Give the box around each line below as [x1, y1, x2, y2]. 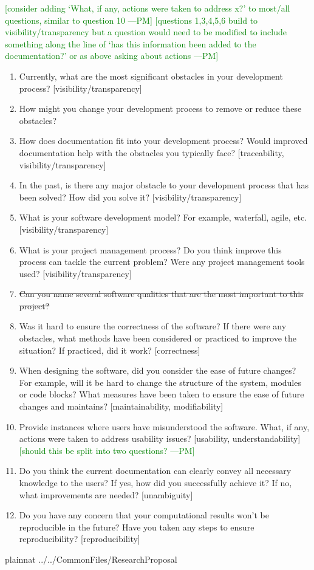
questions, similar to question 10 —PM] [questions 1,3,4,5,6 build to [5, 13, 258, 26]
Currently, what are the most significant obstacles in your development [19, 69, 283, 82]
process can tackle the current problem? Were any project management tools [19, 255, 305, 268]
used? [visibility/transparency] [19, 267, 132, 280]
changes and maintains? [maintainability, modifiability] [19, 400, 224, 413]
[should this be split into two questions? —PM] [19, 444, 195, 456]
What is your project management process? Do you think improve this [19, 243, 282, 256]
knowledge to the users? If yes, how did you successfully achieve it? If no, [19, 476, 292, 489]
